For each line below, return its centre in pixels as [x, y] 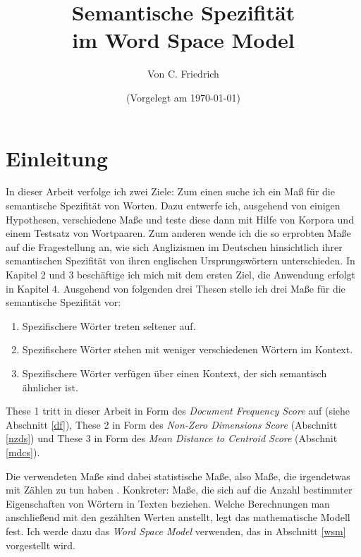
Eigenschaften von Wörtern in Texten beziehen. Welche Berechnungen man [168, 503]
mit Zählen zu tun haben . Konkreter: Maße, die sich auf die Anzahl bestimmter [179, 490]
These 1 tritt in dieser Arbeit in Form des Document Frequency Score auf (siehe [178, 411]
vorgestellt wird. [41, 545]
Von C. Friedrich [183, 74]
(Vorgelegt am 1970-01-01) [183, 97]
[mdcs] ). [23, 452]
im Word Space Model [183, 40]
